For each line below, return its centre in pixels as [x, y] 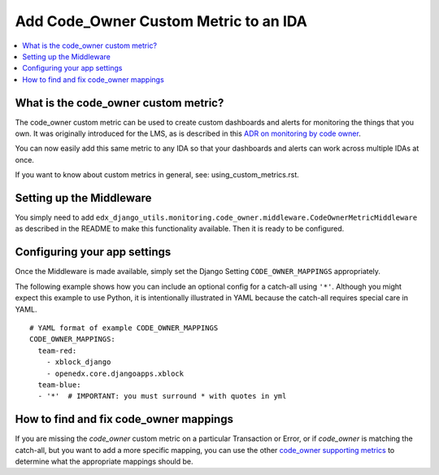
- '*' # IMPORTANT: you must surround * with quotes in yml [162, 396]
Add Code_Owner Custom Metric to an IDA [161, 21]
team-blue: [59, 385]
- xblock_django [78, 362]
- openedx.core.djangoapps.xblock [115, 373]
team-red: [57, 351]
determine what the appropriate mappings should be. [104, 461]
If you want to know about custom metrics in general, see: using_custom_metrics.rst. [157, 175]
